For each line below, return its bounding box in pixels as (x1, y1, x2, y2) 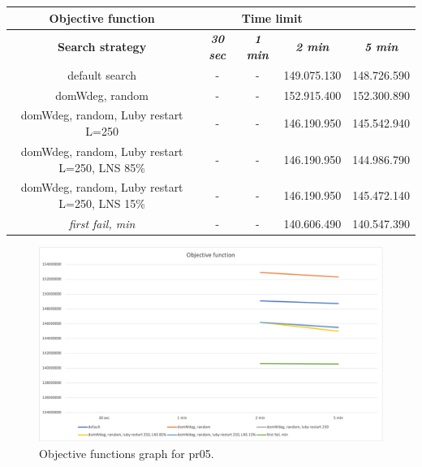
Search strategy (58, 38, 147, 55)
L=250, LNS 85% (58, 158, 145, 175)
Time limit (241, 9, 303, 26)
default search (67, 66, 137, 83)
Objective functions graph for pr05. (39, 444, 214, 461)
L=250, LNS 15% (58, 194, 145, 211)
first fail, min (68, 214, 136, 231)
